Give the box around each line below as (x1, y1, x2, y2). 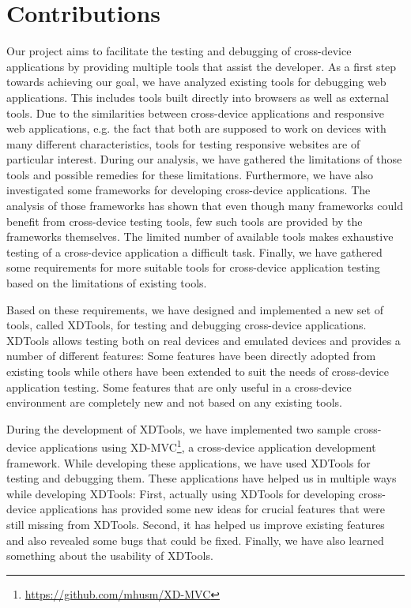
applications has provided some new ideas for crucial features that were (40, 501, 385, 517)
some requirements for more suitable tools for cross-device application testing (6, 259, 380, 276)
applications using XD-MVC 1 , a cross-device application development (40, 437, 376, 456)
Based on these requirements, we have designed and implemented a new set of (6, 301, 383, 317)
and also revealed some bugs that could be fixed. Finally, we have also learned (6, 531, 384, 548)
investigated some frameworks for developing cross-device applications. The (6, 182, 371, 198)
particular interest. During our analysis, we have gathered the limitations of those (6, 151, 402, 167)
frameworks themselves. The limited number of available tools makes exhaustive (6, 228, 394, 245)
